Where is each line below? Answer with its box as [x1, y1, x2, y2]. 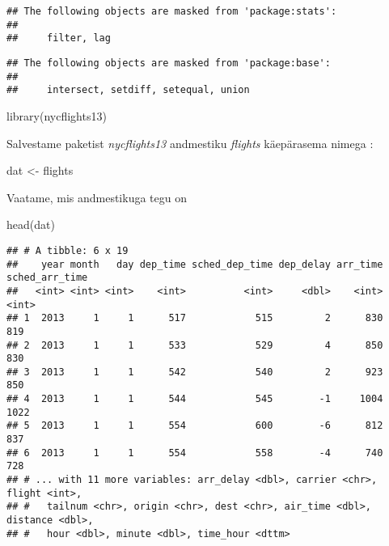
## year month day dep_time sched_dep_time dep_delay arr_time [6, 258, 383, 270]
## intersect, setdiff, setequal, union [6, 84, 250, 96]
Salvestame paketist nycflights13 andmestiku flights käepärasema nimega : [6, 134, 374, 151]
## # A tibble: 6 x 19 [6, 244, 129, 256]
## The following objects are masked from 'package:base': [6, 57, 331, 69]
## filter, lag [6, 32, 111, 44]
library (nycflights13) [6, 107, 107, 124]
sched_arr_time [6, 272, 88, 284]
